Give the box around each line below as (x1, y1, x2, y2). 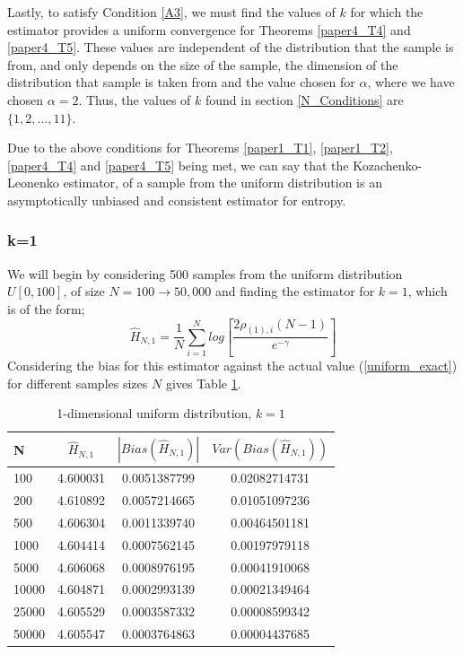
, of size (63, 282, 105, 301)
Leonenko (7, 173, 59, 192)
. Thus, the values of (78, 90, 191, 109)
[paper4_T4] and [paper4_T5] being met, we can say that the (7, 155, 349, 174)
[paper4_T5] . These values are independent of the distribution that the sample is (7, 38, 454, 57)
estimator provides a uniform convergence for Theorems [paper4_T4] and (7, 20, 411, 39)
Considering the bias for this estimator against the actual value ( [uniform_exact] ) (7, 356, 458, 375)
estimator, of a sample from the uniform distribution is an (63, 173, 382, 192)
